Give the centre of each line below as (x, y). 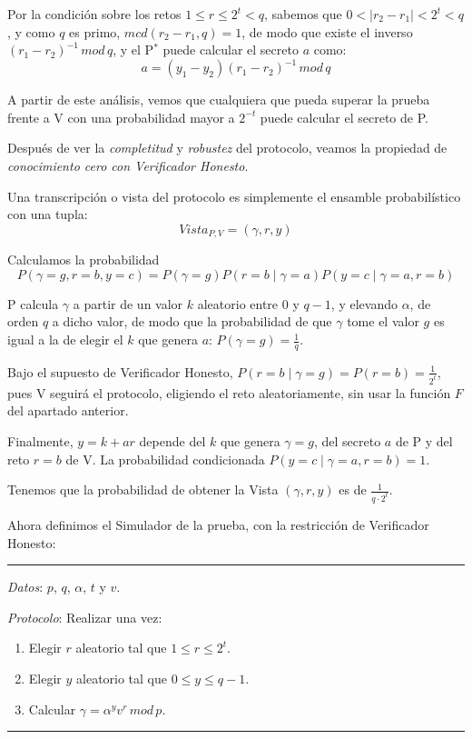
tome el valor (383, 321)
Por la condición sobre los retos (94, 14)
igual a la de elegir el (65, 340)
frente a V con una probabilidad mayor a (121, 117)
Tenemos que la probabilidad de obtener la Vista (143, 489)
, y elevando (364, 303)
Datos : (25, 587)
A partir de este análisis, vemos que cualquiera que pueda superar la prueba (219, 100)
